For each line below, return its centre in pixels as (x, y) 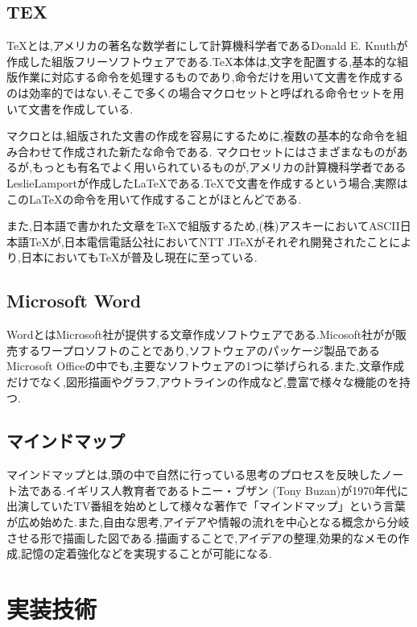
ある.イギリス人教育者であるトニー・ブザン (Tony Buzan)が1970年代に (224, 490)
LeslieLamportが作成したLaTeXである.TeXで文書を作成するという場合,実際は (207, 182)
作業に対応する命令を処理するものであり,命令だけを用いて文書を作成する (211, 77)
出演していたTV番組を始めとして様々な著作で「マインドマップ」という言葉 (206, 506)
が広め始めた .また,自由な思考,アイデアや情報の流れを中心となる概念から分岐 (208, 522)
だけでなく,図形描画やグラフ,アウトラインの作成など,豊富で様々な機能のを (203, 381)
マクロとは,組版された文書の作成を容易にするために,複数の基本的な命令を (201, 136)
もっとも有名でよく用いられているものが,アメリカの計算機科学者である (219, 167)
